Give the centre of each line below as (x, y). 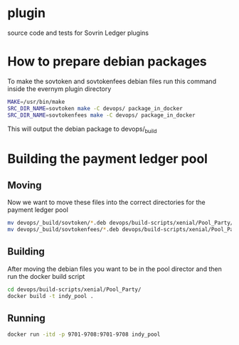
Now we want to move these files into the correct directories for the (106, 202)
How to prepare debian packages (107, 62)
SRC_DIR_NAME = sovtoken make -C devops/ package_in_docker (95, 108)
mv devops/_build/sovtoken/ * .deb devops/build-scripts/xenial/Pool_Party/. (122, 223)
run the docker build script (46, 276)
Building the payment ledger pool (108, 159)
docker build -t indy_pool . (51, 296)
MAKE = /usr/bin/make (36, 102)
